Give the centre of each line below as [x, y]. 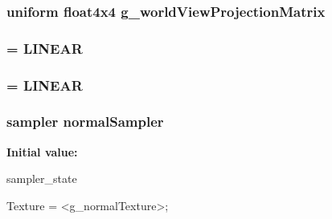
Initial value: [42, 151]
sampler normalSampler [85, 122]
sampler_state [42, 178]
